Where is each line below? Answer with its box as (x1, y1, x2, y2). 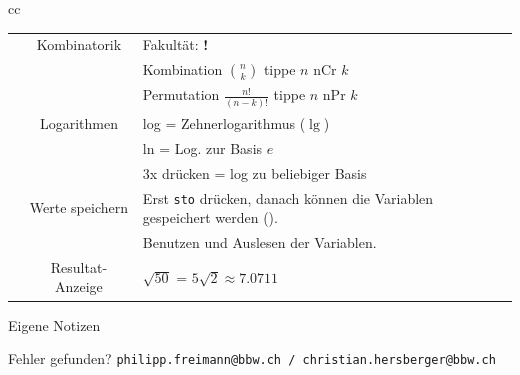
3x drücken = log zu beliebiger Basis (142, 162, 367, 183)
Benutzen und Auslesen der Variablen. (142, 232, 377, 253)
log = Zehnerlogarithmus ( (142, 113, 306, 133)
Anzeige (55, 276, 103, 297)
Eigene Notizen (8, 314, 101, 335)
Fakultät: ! (142, 34, 209, 55)
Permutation (142, 84, 220, 105)
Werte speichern (29, 197, 128, 218)
